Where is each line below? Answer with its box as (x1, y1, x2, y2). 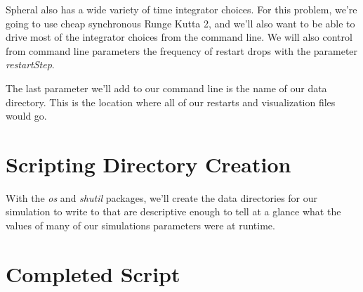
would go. (6, 108, 47, 123)
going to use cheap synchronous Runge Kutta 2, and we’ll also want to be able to (6, 15, 355, 30)
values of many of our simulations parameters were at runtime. (6, 218, 275, 233)
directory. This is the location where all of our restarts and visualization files (6, 94, 336, 109)
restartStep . (6, 57, 55, 72)
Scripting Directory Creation (6, 149, 291, 178)
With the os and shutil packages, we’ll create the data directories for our (6, 190, 318, 205)
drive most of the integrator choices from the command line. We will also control (6, 30, 352, 44)
